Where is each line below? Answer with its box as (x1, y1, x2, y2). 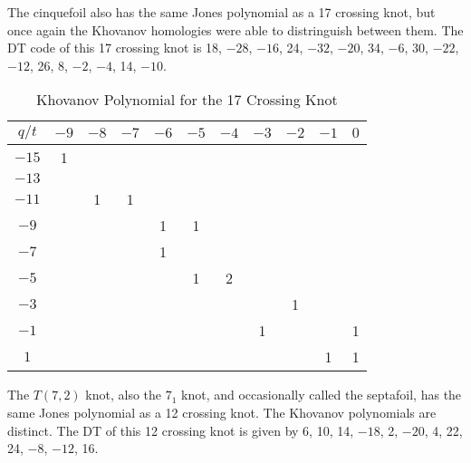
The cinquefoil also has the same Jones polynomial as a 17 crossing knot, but (7, 3, 436, 21)
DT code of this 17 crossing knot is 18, (7, 38, 222, 57)
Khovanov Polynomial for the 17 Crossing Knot (36, 89, 338, 111)
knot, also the (85, 385, 162, 404)
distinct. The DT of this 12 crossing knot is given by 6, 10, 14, (7, 420, 354, 439)
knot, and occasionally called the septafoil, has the (181, 385, 462, 404)
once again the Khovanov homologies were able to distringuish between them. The (7, 20, 464, 39)
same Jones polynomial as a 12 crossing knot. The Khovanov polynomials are (7, 402, 437, 421)
